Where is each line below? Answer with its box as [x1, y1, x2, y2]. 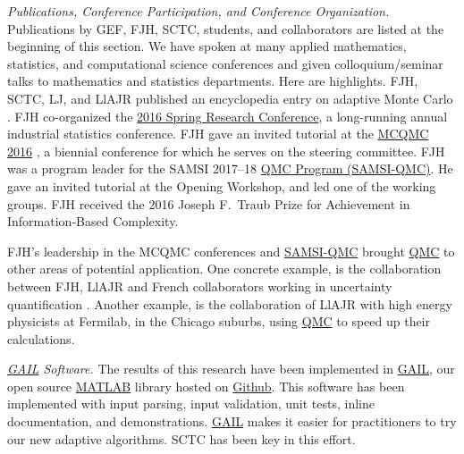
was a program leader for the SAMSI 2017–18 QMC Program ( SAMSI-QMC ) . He [7, 159, 453, 178]
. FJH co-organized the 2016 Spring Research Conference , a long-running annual [7, 106, 448, 125]
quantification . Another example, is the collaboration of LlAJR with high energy [7, 294, 452, 313]
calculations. [7, 329, 75, 348]
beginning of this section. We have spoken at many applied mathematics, [7, 37, 407, 55]
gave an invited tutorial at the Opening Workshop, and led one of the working [7, 176, 436, 195]
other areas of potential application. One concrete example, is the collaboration [7, 259, 442, 278]
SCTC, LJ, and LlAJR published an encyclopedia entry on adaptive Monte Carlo [7, 88, 453, 107]
